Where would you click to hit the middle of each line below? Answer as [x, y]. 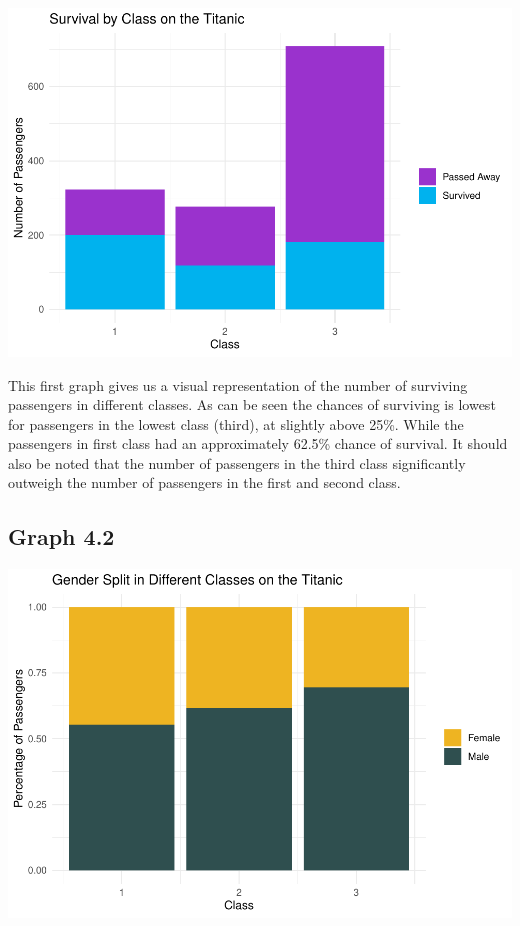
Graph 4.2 [61, 536]
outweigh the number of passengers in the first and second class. [204, 482]
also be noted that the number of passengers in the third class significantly [237, 462]
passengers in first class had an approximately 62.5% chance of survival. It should [258, 443]
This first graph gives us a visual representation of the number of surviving [238, 384]
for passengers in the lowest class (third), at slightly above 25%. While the [236, 423]
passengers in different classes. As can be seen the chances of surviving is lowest [252, 404]
